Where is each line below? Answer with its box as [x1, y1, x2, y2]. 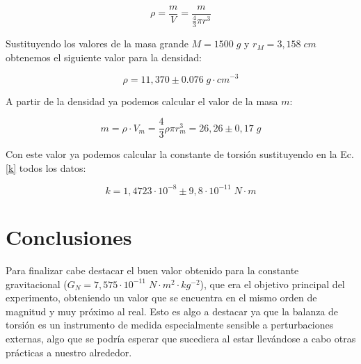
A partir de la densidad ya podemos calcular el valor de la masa [6, 93, 278, 108]
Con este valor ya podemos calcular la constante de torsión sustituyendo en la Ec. [6, 147, 354, 161]
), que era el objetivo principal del [200, 276, 345, 291]
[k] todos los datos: [6, 160, 86, 175]
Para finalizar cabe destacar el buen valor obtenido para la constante [6, 262, 299, 277]
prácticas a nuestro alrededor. [6, 345, 132, 359]
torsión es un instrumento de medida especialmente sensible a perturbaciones [6, 317, 334, 332]
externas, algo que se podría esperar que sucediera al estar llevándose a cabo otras [6, 331, 356, 345]
